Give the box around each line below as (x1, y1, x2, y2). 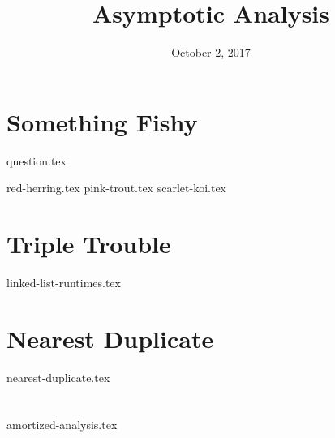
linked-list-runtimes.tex (6, 273, 121, 290)
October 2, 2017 (171, 44, 251, 61)
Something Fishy (6, 105, 198, 138)
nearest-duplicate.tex (6, 368, 110, 385)
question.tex (6, 152, 67, 169)
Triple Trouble (6, 227, 171, 260)
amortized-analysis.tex (6, 416, 118, 433)
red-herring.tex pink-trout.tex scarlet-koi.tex (6, 179, 226, 196)
